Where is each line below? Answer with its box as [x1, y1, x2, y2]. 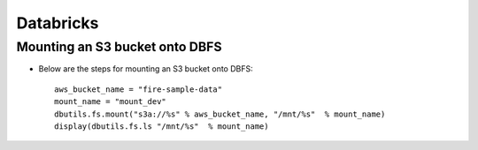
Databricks [16, 13, 99, 33]
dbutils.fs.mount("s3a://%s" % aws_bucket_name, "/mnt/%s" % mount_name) [54, 109, 386, 119]
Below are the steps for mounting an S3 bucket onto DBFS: [38, 64, 253, 74]
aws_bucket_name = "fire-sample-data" [54, 84, 223, 94]
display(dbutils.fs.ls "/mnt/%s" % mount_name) [54, 121, 269, 131]
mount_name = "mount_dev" [54, 97, 167, 107]
